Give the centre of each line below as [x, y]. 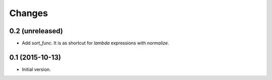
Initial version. [37, 69]
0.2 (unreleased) [36, 31]
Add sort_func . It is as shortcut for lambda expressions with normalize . [95, 43]
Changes [28, 13]
